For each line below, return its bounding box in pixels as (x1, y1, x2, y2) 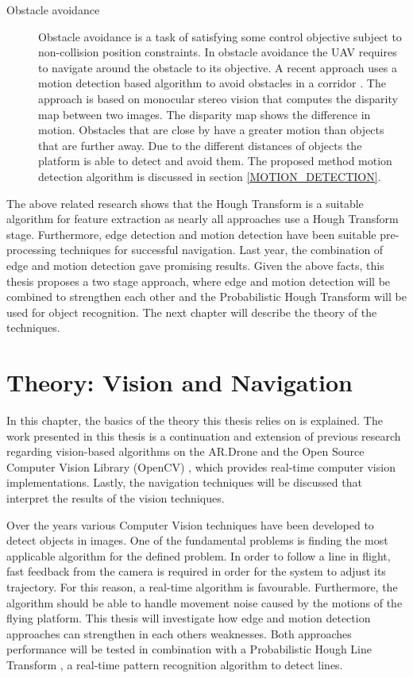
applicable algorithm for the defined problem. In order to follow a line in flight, (6, 547, 391, 564)
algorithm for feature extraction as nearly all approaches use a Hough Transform (6, 210, 399, 227)
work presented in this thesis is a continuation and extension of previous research (6, 427, 401, 444)
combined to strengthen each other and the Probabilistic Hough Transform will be (6, 288, 407, 305)
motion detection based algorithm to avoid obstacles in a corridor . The (38, 75, 386, 91)
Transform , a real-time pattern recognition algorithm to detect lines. (6, 656, 343, 672)
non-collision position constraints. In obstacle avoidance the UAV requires (38, 44, 397, 60)
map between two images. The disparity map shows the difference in (38, 106, 371, 122)
